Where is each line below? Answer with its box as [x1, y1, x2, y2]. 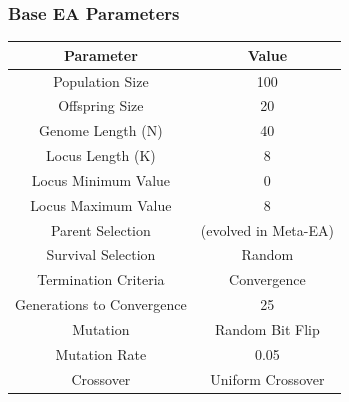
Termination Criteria [37, 269, 165, 290]
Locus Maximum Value [30, 194, 172, 215]
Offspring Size [58, 95, 144, 116]
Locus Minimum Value [31, 169, 171, 190]
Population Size [53, 70, 149, 91]
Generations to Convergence [15, 294, 187, 315]
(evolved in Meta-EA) [200, 219, 334, 240]
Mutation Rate [55, 343, 147, 364]
